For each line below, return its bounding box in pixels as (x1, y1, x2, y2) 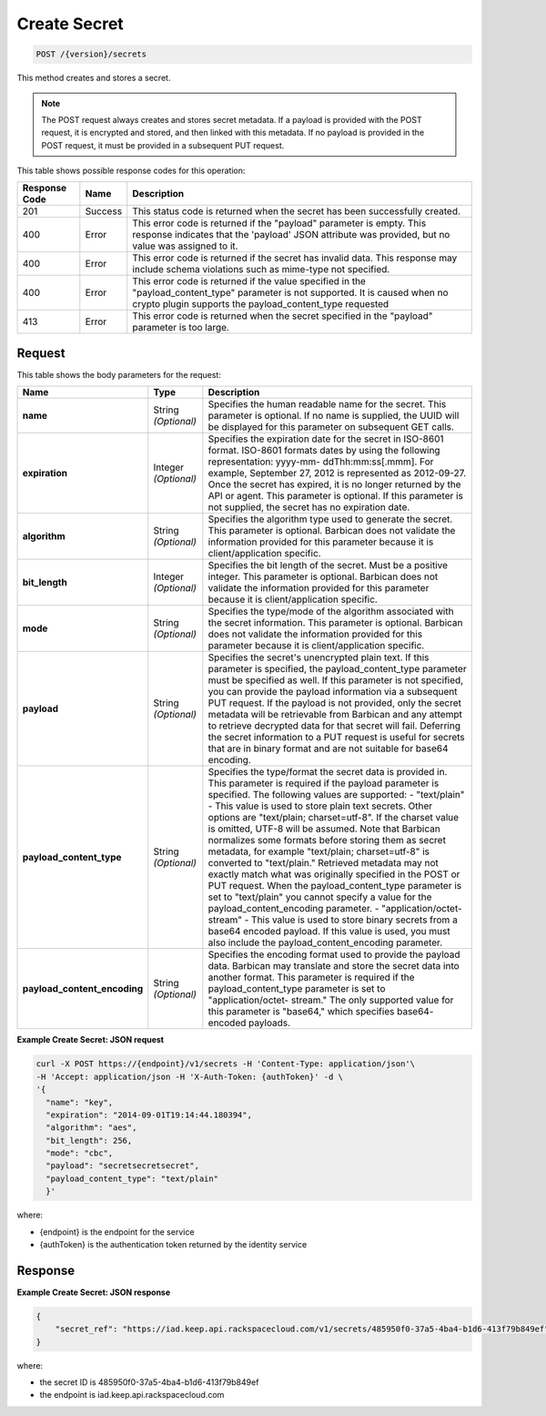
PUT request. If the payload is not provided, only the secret (207, 697, 461, 709)
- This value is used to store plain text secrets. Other (207, 800, 433, 812)
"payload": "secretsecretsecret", (45, 1161, 200, 1171)
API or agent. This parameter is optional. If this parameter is (207, 490, 464, 503)
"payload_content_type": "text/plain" (45, 1173, 218, 1184)
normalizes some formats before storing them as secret (207, 834, 446, 847)
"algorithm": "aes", (45, 1123, 137, 1133)
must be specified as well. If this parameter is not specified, (207, 674, 464, 687)
